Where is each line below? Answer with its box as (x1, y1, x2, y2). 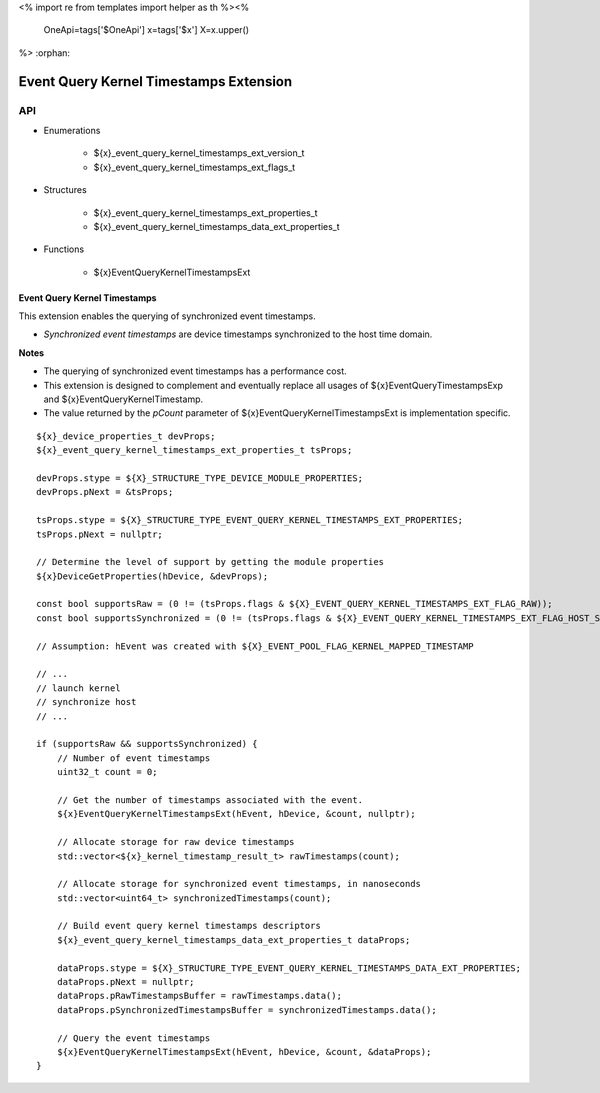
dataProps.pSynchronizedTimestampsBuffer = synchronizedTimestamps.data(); (56, 1004, 437, 1015)
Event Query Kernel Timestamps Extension (18, 73, 293, 90)
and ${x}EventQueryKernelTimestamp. (43, 393, 204, 405)
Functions (43, 243, 85, 255)
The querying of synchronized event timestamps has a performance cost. (43, 365, 347, 377)
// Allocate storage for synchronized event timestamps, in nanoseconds (56, 878, 422, 890)
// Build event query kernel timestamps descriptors (56, 920, 322, 932)
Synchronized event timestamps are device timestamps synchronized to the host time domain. (43, 328, 433, 340)
